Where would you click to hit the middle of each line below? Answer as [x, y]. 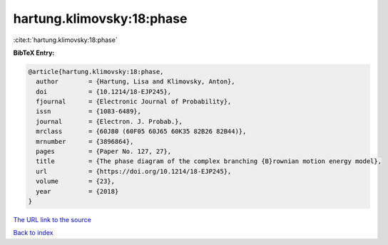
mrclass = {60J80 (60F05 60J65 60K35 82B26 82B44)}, [141, 131]
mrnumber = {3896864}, [85, 141]
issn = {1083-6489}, [89, 111]
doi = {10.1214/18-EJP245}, [103, 92]
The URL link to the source [52, 219]
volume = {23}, [76, 181]
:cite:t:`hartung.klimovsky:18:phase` [65, 40]
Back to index [33, 233]
